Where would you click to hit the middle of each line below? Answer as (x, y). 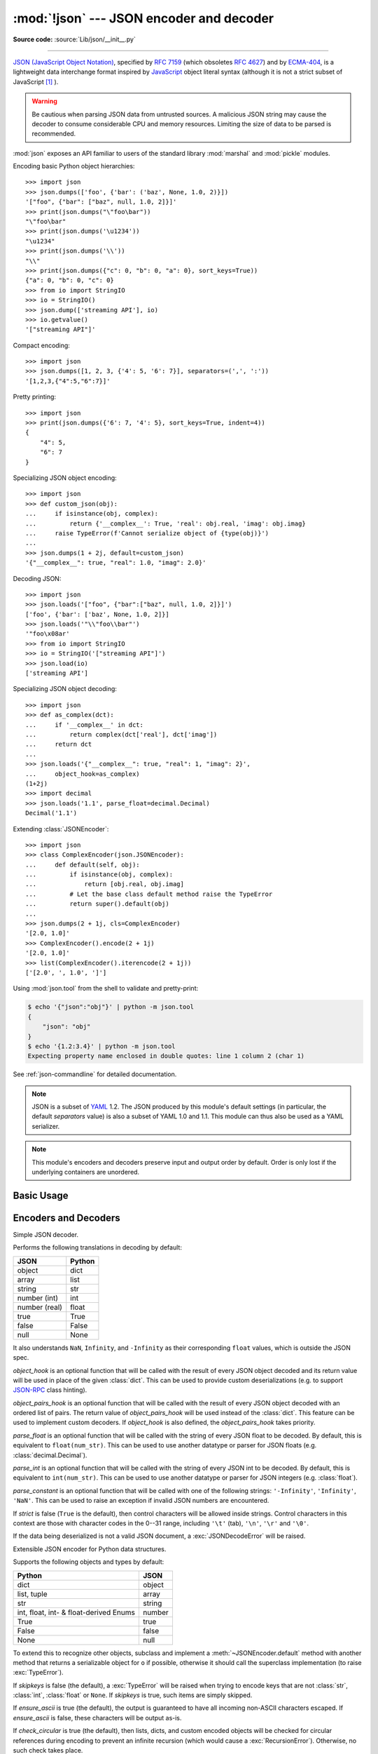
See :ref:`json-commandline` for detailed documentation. (95, 1074)
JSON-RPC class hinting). (50, 1390)
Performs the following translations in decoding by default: (97, 1247)
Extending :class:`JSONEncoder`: (61, 829)
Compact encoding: (41, 345)
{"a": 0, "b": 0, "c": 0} (70, 280)
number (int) (38, 1298)
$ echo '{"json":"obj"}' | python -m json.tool (111, 1007)
